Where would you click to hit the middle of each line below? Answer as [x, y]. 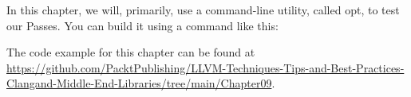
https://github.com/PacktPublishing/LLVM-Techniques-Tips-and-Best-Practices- [205, 67]
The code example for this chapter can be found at [131, 52]
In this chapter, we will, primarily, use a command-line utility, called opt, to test [203, 10]
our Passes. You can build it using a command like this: [142, 25]
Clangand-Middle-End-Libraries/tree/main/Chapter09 [139, 83]
